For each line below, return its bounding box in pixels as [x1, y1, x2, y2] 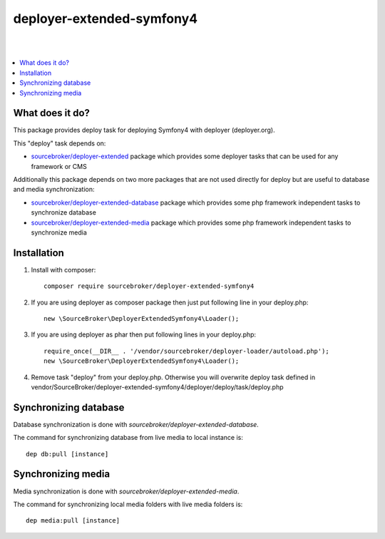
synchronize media [31, 228, 87, 237]
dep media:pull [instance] [26, 517, 120, 525]
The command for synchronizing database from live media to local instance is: [13, 433, 244, 442]
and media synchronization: [13, 185, 95, 194]
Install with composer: [31, 265, 96, 274]
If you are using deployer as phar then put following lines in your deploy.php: [31, 330, 257, 339]
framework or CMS [31, 162, 87, 170]
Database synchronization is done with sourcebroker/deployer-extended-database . [13, 420, 260, 428]
